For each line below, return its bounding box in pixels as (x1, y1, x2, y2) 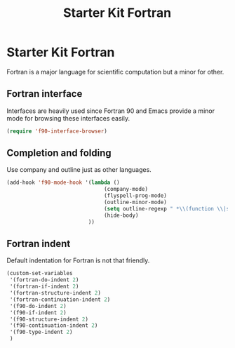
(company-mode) (103, 186, 149, 193)
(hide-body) (103, 212, 139, 219)
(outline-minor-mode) (103, 199, 168, 206)
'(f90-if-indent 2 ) (9, 309, 67, 316)
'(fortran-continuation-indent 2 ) (9, 296, 111, 303)
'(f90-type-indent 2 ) (9, 328, 73, 336)
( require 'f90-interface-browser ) (6, 128, 108, 135)
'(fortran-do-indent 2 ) (9, 276, 79, 283)
